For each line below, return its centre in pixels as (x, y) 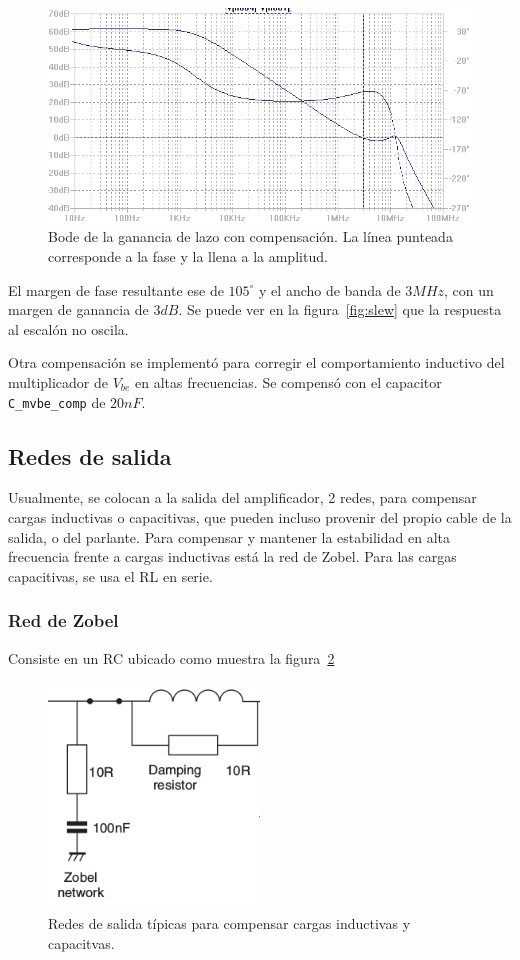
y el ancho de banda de (330, 289)
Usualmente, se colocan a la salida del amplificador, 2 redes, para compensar (242, 497)
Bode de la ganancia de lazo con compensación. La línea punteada (250, 236)
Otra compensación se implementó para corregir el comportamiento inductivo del (256, 362)
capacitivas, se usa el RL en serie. (110, 575)
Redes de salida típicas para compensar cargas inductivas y (229, 922)
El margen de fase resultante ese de (116, 289)
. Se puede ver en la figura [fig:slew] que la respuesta (340, 309)
